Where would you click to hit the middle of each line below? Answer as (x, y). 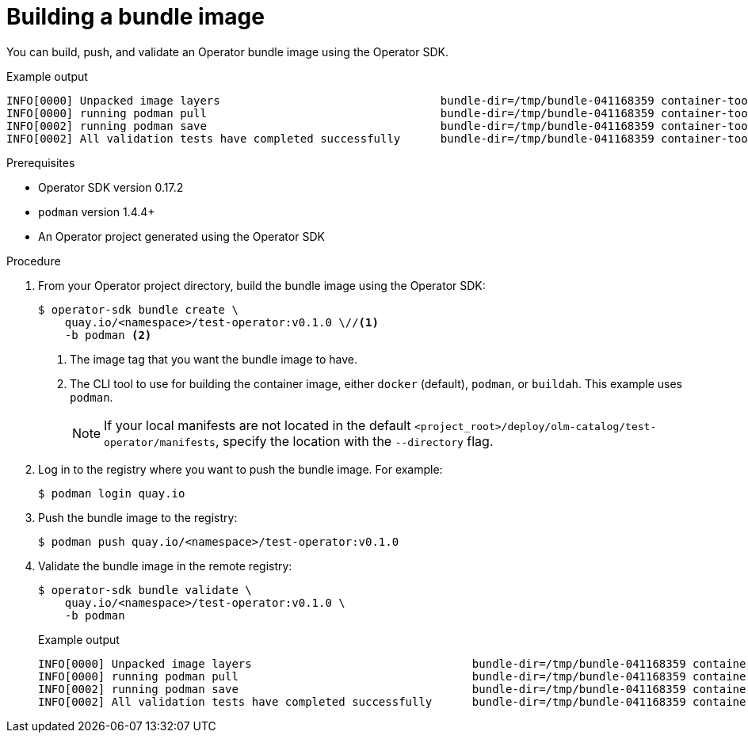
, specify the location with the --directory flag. (354, 441)
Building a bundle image (135, 17)
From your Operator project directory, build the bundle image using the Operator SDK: (262, 285)
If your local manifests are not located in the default (258, 425)
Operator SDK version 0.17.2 (111, 187)
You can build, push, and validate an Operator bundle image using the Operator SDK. (227, 51)
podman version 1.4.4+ (97, 211)
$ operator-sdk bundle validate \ (145, 590)
